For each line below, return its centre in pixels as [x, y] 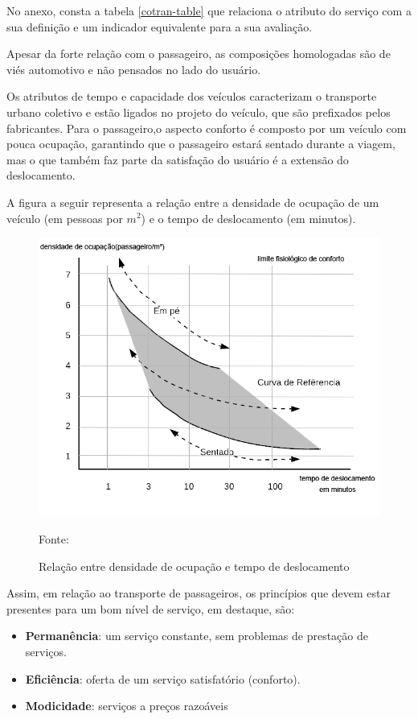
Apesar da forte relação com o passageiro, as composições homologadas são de [199, 54]
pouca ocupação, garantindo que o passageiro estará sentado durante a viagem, [201, 144]
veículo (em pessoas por [65, 218]
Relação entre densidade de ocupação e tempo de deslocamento [194, 566]
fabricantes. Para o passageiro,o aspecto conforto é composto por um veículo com [207, 128]
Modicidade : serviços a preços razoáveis [127, 706]
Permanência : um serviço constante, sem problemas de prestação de [197, 636]
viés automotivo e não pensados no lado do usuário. [134, 69]
